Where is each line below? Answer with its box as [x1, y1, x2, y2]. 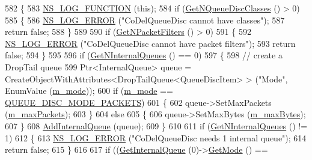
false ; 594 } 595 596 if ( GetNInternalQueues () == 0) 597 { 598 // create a [5, 49, 283, 61]
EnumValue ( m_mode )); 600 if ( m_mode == [5, 84, 173, 97]
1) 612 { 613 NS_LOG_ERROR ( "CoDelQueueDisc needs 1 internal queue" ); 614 [5, 131, 307, 144]
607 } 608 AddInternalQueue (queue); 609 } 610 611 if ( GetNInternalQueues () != [5, 119, 308, 132]
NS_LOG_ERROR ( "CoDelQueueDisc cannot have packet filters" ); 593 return [5, 37, 296, 49]
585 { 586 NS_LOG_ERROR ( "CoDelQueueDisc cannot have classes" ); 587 [5, 13, 285, 26]
